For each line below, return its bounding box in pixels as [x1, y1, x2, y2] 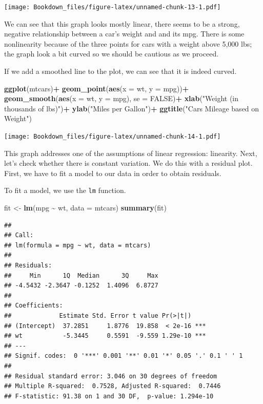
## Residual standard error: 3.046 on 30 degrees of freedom [4, 372, 217, 380]
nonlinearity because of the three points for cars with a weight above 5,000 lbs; [4, 38, 252, 49]
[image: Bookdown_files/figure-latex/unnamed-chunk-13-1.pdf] [4, 4, 221, 11]
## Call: [4, 232, 34, 239]
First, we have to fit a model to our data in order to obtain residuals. [4, 167, 221, 178]
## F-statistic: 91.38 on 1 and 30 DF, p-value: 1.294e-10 [4, 392, 214, 400]
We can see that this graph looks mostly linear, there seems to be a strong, [4, 18, 240, 29]
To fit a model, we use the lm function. [4, 185, 126, 196]
